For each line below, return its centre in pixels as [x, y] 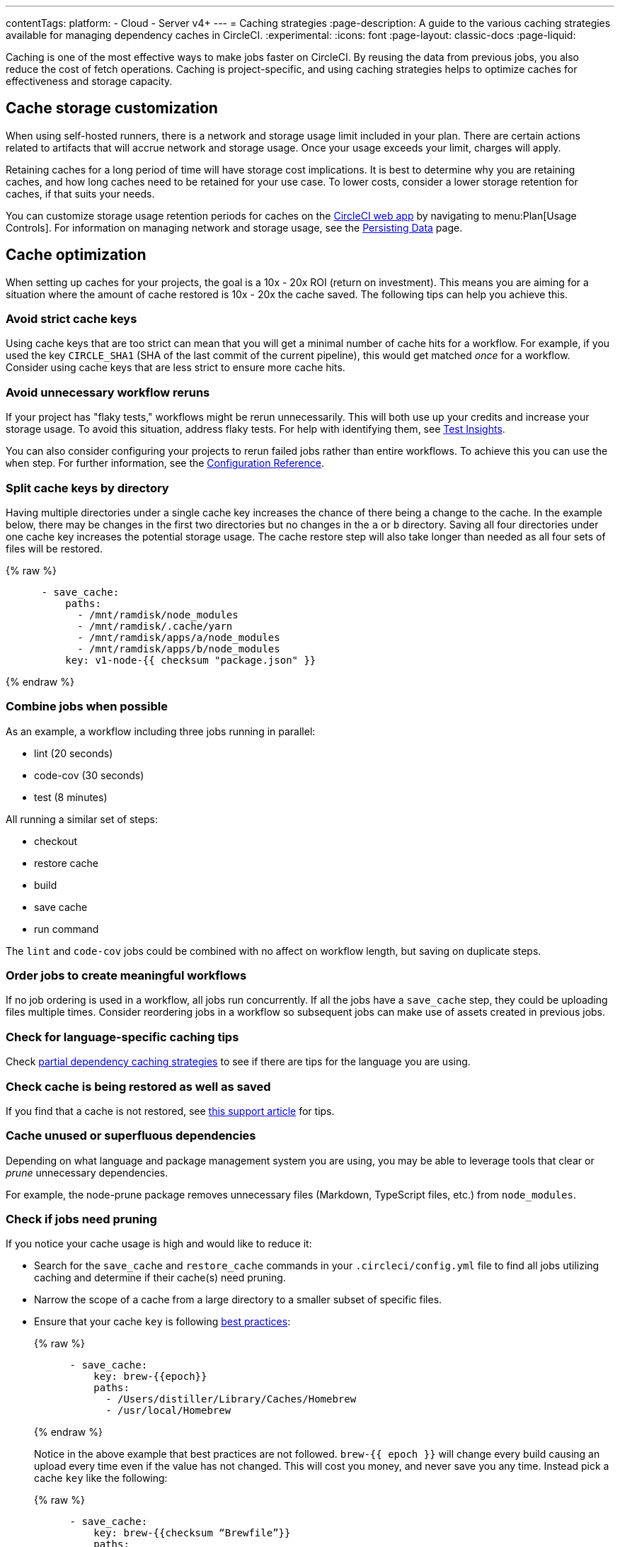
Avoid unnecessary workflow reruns [108, 392]
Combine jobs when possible [87, 707]
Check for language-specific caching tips [122, 1037]
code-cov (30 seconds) [89, 775]
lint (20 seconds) [74, 753]
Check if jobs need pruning [81, 1219]
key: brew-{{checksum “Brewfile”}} [192, 1533]
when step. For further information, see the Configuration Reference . [165, 463]
